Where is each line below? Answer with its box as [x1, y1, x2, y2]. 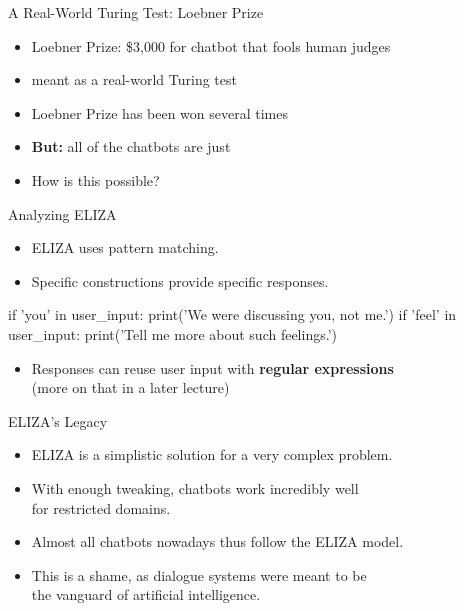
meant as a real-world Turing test [31, 69, 237, 90]
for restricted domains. [31, 497, 171, 518]
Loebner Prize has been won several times [31, 102, 288, 123]
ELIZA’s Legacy [8, 410, 108, 431]
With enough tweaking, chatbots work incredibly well [31, 477, 359, 498]
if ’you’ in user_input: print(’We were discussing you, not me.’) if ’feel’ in [8, 304, 457, 325]
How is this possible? [31, 169, 160, 190]
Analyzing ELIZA [8, 203, 117, 224]
